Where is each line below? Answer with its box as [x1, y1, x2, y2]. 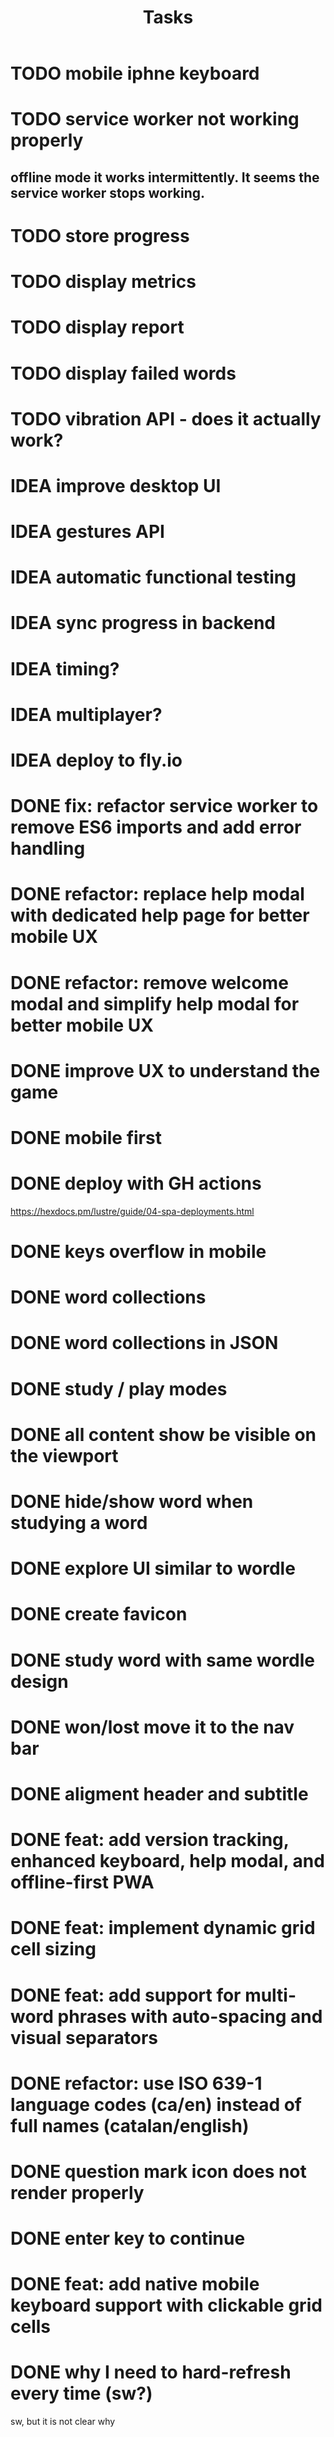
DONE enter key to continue [10, 2227, 246, 2250]
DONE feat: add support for [10, 1984, 242, 2006]
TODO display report [10, 316, 185, 339]
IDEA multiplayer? [10, 703, 163, 726]
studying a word [10, 1512, 148, 1535]
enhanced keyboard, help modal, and [10, 1850, 325, 1873]
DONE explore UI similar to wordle [10, 1557, 296, 1580]
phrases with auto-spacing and [57, 2005, 323, 2028]
